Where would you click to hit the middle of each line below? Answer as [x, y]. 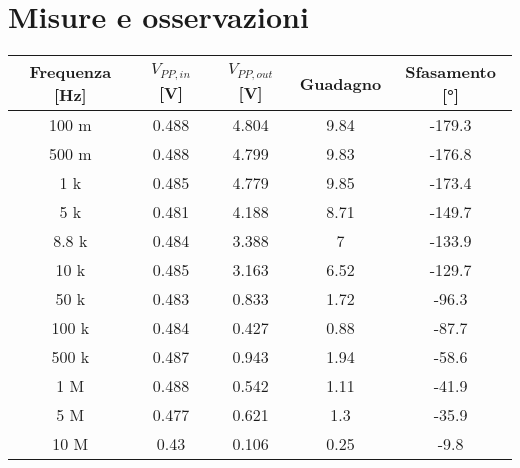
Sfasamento [450, 72]
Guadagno [340, 83]
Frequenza [70, 72]
